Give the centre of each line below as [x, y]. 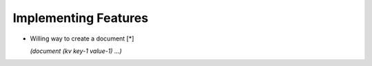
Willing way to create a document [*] [82, 38]
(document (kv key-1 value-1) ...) [76, 51]
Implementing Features [81, 18]
